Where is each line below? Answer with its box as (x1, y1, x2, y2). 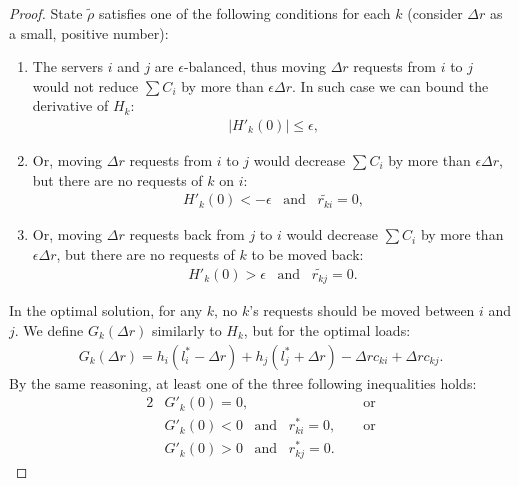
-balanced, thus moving (183, 56, 326, 77)
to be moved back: (251, 244, 364, 265)
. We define (14, 319, 84, 340)
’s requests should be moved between (249, 300, 475, 321)
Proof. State (9, 3, 83, 23)
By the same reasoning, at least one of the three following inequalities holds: (9, 372, 477, 393)
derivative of (32, 95, 109, 116)
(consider (407, 3, 463, 23)
